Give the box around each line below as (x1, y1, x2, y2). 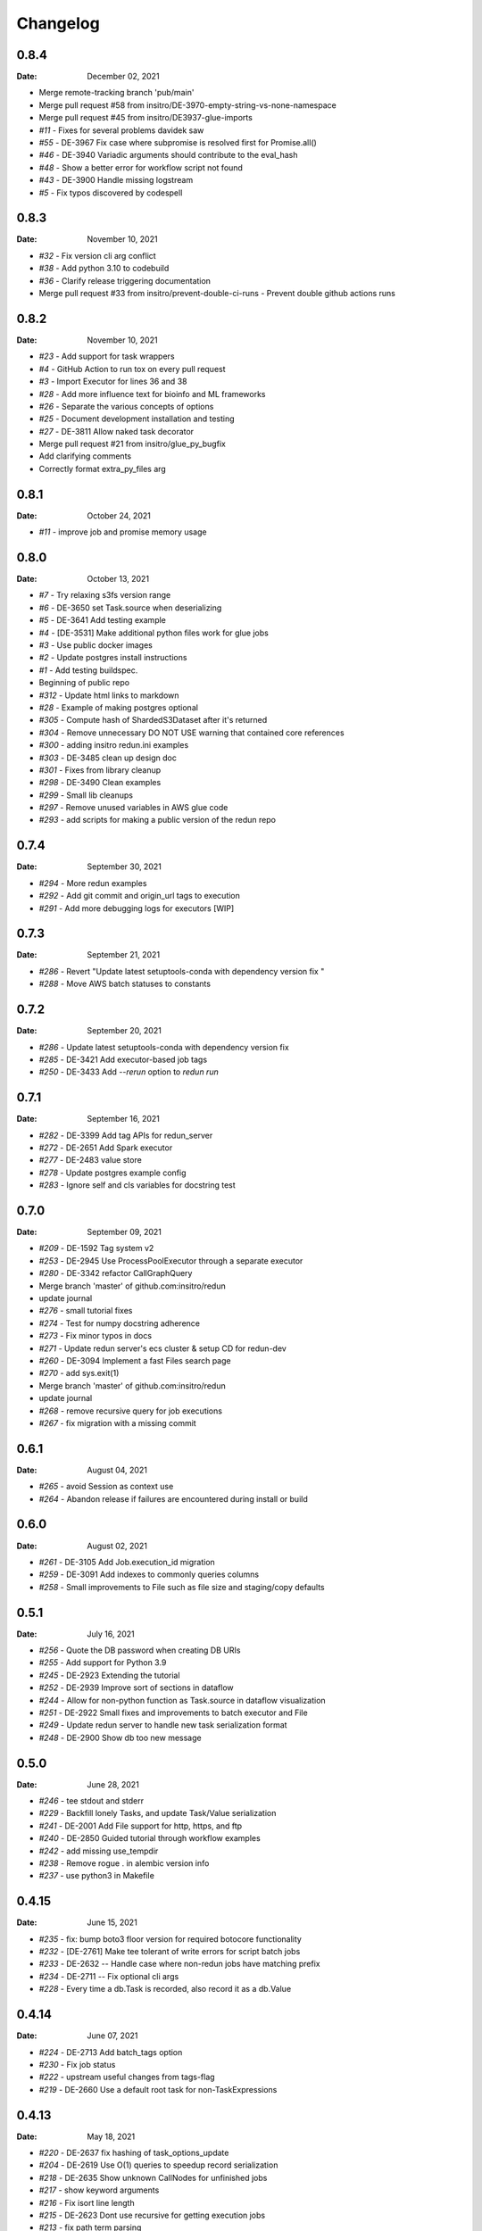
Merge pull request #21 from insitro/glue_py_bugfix (38, 438, 227, 450)
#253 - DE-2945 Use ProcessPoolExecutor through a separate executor (38, 1255, 303, 1266)
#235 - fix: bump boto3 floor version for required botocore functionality (38, 1933, 303, 1945)
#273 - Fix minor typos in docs (38, 1331, 152, 1341)
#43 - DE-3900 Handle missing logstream (38, 175, 194, 186)
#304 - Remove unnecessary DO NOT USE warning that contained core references (38, 727, 345, 738)
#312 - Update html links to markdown (38, 690, 179, 701)
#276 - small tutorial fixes (38, 1306, 133, 1316)
